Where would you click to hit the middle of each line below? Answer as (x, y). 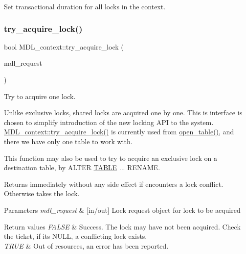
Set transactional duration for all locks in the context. (85, 6)
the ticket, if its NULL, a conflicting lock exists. (76, 236)
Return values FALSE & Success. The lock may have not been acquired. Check (122, 226)
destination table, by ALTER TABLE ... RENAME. (82, 167)
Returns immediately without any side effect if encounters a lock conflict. (114, 184)
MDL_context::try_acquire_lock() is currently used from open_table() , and (119, 132)
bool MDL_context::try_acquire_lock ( (64, 46)
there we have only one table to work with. (68, 141)
